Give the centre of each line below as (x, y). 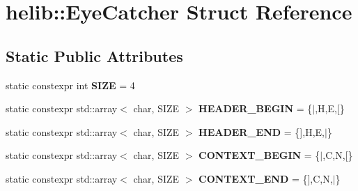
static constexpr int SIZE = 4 (70, 85)
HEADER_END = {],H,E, (262, 131)
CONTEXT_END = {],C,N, (266, 178)
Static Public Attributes (94, 55)
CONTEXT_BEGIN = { (259, 155)
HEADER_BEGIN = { (256, 108)
